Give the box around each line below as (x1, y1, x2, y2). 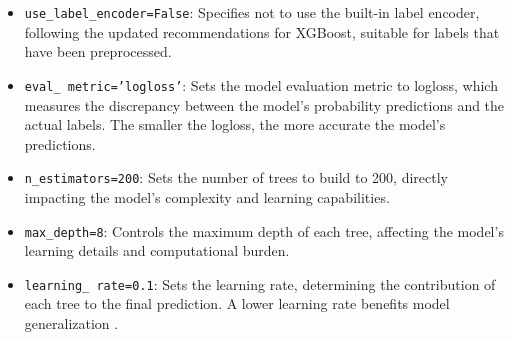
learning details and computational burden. (24, 240, 290, 261)
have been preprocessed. (24, 41, 172, 62)
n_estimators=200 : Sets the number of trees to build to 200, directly (24, 167, 449, 188)
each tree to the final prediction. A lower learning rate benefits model (24, 293, 450, 314)
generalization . (24, 313, 119, 334)
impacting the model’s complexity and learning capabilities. (24, 186, 390, 207)
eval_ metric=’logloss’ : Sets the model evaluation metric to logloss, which (24, 74, 498, 95)
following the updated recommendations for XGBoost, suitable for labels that (24, 21, 500, 42)
